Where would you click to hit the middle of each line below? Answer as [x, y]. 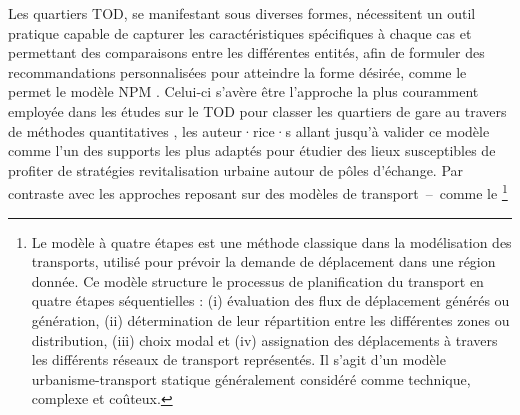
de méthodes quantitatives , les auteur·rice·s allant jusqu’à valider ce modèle [249, 130]
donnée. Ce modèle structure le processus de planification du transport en [257, 280]
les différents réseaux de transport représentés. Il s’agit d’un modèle [238, 359]
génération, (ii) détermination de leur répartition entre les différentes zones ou [270, 319]
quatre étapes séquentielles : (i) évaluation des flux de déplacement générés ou [270, 300]
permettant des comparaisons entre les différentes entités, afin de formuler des [246, 52]
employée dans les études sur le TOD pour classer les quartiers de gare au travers [257, 110]
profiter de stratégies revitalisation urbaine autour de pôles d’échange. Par [236, 169]
